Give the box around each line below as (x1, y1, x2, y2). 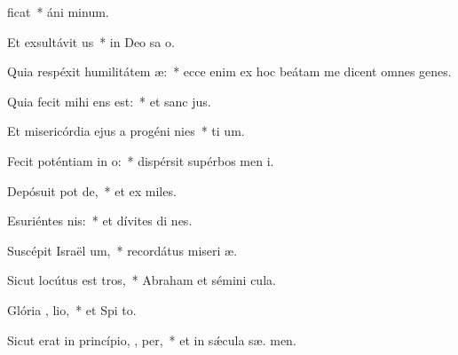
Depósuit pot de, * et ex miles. (7, 181, 177, 200)
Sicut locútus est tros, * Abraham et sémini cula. (7, 271, 276, 289)
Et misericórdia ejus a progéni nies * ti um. (7, 122, 245, 140)
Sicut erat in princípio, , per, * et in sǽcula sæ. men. (7, 330, 296, 349)
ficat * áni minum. (7, 3, 109, 20)
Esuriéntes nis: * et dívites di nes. (7, 211, 193, 230)
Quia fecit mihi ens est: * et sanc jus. (7, 91, 211, 110)
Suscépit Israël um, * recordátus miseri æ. (7, 241, 238, 259)
